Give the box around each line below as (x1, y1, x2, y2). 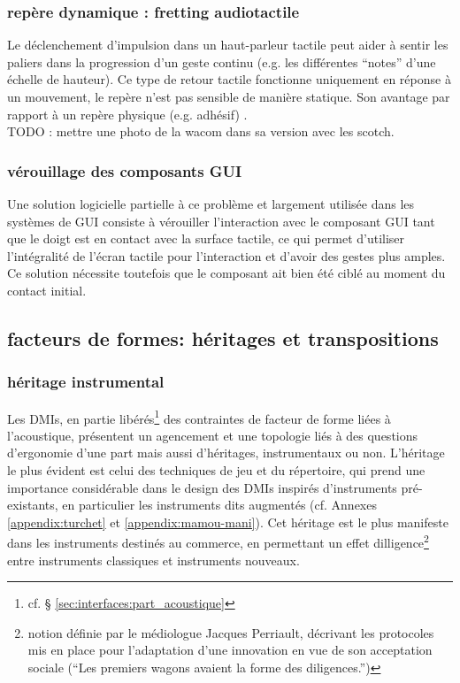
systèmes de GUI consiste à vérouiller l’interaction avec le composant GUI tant (7, 211, 435, 230)
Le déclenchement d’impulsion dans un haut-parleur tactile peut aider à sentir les (7, 35, 448, 54)
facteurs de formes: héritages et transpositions (7, 324, 439, 351)
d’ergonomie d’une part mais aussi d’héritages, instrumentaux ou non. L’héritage (7, 443, 445, 462)
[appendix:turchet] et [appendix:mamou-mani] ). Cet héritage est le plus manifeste (7, 512, 448, 531)
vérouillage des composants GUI (7, 159, 242, 181)
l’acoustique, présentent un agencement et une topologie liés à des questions (7, 426, 418, 444)
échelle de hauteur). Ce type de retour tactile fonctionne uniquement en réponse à (7, 70, 451, 88)
